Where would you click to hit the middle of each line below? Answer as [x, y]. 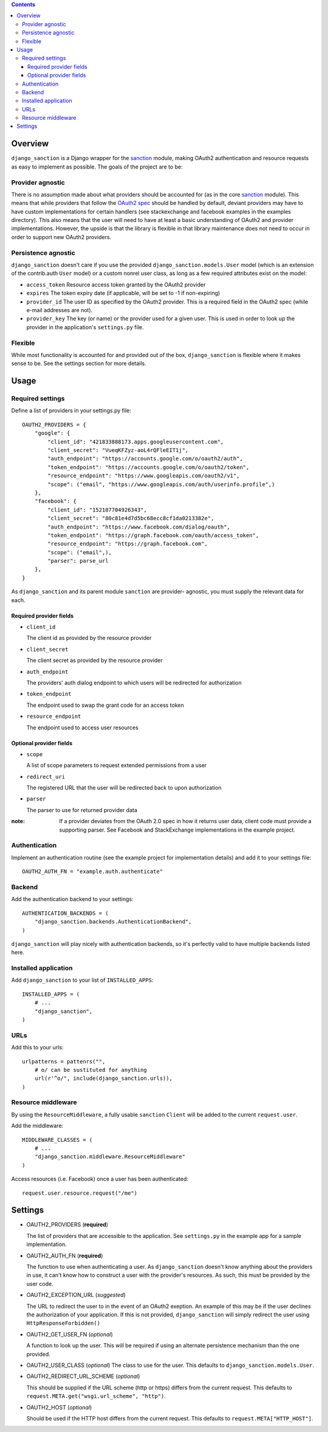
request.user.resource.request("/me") [80, 1193]
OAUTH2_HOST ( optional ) [59, 1407]
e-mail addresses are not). [60, 310]
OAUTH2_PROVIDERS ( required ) [67, 1225]
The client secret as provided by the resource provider [95, 661]
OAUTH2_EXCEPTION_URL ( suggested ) [76, 1295]
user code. [40, 1284]
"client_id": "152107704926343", [97, 510]
